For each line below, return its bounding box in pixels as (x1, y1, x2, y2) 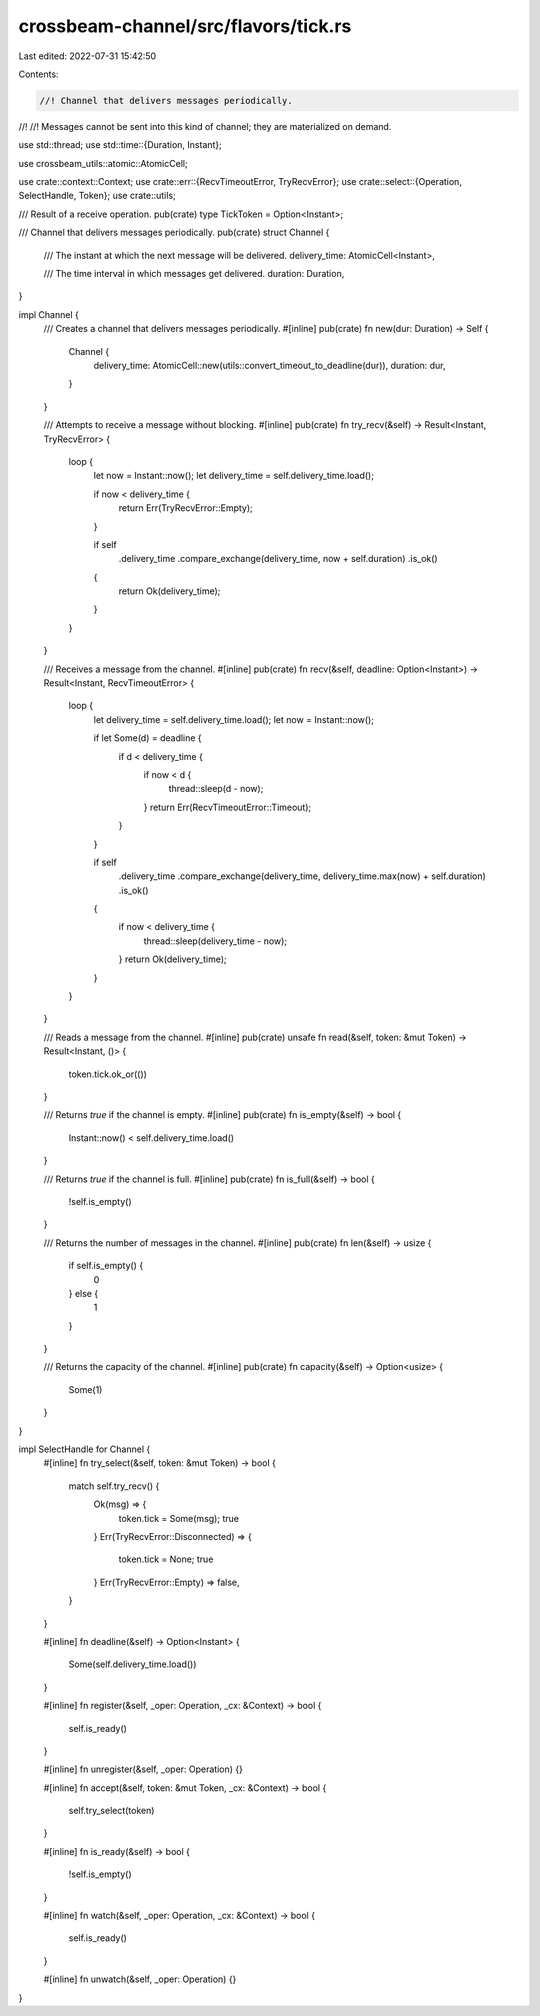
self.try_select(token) (68, 1805, 155, 1817)
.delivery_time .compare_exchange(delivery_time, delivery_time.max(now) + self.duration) (118, 870, 487, 882)
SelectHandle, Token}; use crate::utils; (18, 190, 177, 202)
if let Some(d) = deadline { (93, 732, 202, 744)
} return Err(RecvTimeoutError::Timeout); (143, 801, 312, 813)
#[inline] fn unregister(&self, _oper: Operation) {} (43, 1763, 244, 1775)
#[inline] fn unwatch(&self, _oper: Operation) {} (43, 1973, 237, 1985)
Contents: (18, 68, 59, 80)
